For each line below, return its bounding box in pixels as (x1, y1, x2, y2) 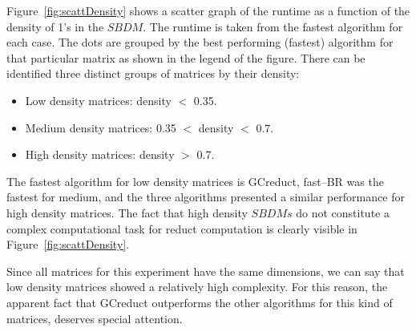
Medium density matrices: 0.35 (25, 119, 176, 136)
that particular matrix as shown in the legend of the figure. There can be (6, 49, 366, 66)
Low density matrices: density (25, 91, 172, 108)
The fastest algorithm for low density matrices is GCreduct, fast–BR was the (6, 172, 384, 189)
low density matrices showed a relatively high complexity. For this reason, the (6, 278, 388, 295)
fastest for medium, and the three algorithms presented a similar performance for (6, 188, 405, 205)
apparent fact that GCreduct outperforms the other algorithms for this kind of (6, 294, 393, 310)
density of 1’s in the (6, 18, 104, 34)
